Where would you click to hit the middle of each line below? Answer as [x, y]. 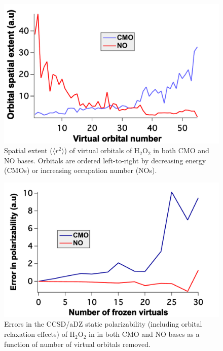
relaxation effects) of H [40, 334]
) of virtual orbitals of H [102, 150]
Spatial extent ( [28, 150]
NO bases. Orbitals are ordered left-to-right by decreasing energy [105, 160]
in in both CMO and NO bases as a [144, 334]
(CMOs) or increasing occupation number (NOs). [81, 170]
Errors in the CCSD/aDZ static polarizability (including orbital [103, 324]
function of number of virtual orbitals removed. [77, 344]
